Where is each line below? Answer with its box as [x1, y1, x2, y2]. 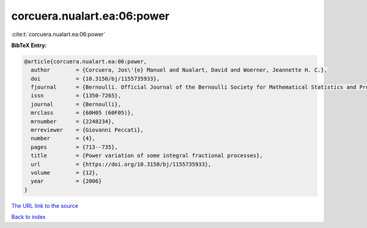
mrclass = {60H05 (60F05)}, [31, 109, 135, 116]
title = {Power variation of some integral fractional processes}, [31, 152, 263, 159]
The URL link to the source [11, 202, 79, 209]
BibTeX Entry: [11, 42, 47, 49]
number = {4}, [31, 135, 96, 142]
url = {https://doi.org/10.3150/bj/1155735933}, [31, 161, 212, 167]
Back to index [11, 213, 46, 221]
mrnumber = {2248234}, [31, 118, 115, 125]
